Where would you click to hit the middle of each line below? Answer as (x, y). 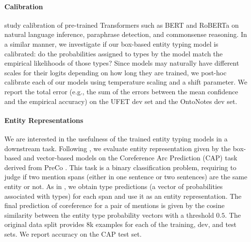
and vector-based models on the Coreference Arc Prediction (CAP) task (130, 158)
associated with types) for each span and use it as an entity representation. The (123, 196)
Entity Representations (44, 120)
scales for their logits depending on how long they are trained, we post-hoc (116, 72)
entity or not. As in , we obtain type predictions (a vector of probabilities (114, 186)
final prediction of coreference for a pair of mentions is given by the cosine (115, 205)
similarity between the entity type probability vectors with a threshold (109, 215)
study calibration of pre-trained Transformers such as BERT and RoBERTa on (122, 25)
